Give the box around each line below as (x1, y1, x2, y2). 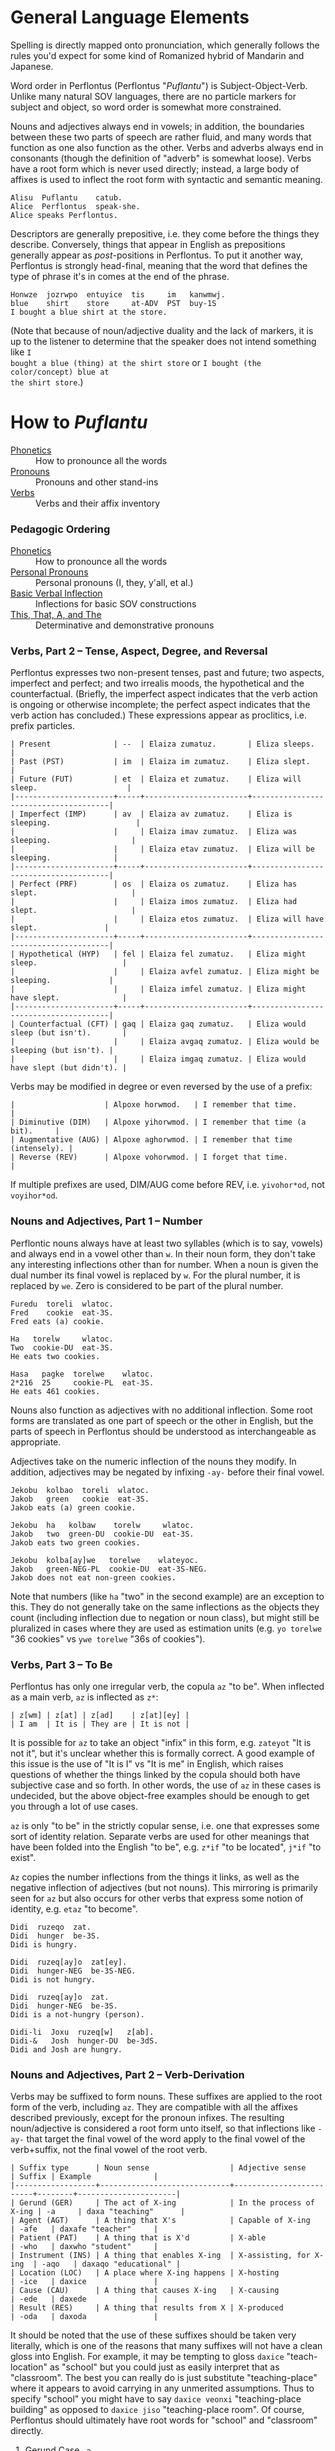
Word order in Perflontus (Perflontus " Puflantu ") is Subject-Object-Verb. (10, 79, 308, 91)
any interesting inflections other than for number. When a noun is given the (10, 1258, 319, 1270)
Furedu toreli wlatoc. (10, 1299, 114, 1309)
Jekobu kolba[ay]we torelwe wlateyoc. (10, 1555, 199, 1565)
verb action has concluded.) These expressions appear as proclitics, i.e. (10, 709, 308, 721)
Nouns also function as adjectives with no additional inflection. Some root (10, 1404, 313, 1416)
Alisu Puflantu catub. (10, 192, 123, 203)
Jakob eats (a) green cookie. (10, 1502, 137, 1513)
